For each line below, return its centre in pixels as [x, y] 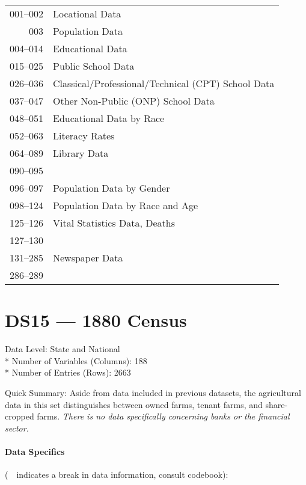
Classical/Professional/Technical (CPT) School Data [164, 83]
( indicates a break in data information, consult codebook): [117, 474]
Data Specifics [35, 451]
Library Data [81, 153]
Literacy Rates [84, 136]
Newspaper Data [88, 258]
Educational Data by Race [109, 118]
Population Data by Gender [112, 188]
